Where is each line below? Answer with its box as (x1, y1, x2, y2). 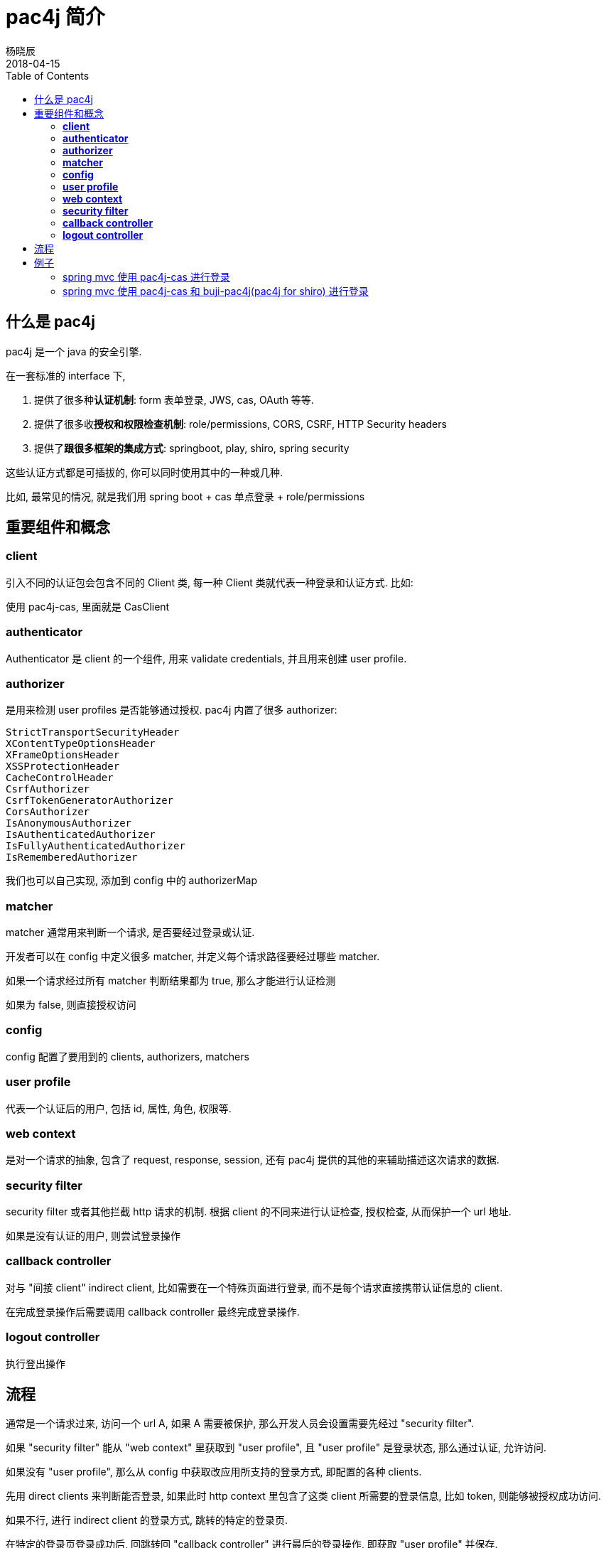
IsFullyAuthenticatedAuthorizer (6, 840, 185, 852)
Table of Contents (6, 69, 90, 82)
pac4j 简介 (6, 5, 105, 29)
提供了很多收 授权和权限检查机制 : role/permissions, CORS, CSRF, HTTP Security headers (34, 417, 447, 430)
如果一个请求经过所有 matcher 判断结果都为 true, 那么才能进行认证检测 (6, 974, 336, 987)
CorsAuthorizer (6, 806, 90, 818)
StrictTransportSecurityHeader (6, 726, 180, 738)
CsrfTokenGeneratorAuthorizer (6, 795, 174, 807)
